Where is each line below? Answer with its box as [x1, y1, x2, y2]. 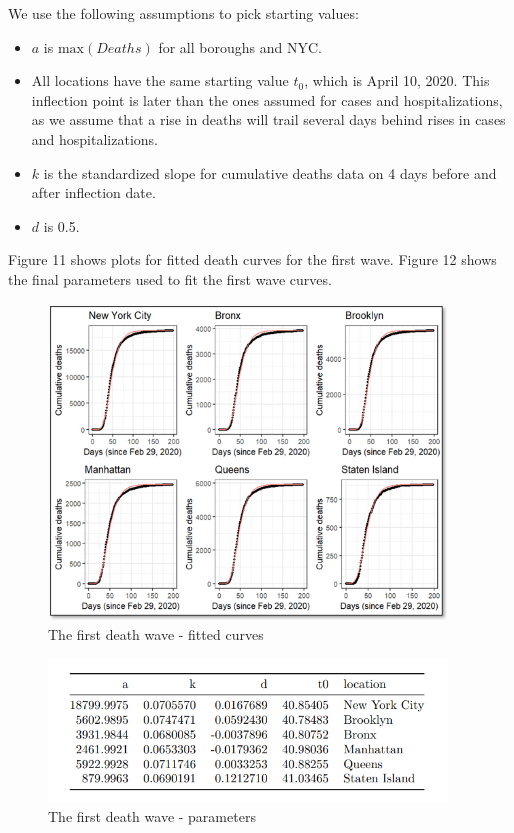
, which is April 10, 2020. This [304, 70, 490, 91]
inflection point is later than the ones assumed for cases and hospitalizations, [31, 89, 503, 110]
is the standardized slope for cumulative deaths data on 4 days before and [43, 162, 497, 183]
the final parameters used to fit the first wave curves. [8, 268, 332, 289]
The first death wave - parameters [48, 805, 256, 826]
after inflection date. [31, 182, 156, 203]
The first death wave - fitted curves [48, 624, 264, 645]
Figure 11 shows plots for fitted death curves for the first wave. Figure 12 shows [8, 249, 497, 270]
